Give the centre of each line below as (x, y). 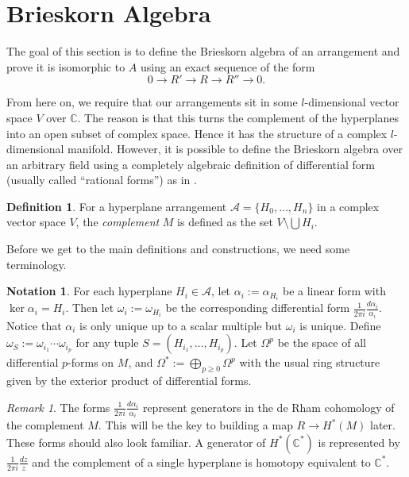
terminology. (37, 264)
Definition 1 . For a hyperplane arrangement (117, 206)
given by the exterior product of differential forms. (129, 381)
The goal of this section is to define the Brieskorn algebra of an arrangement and (203, 51)
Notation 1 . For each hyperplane (89, 291)
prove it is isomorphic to (66, 66)
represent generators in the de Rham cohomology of (268, 407)
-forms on (91, 362)
